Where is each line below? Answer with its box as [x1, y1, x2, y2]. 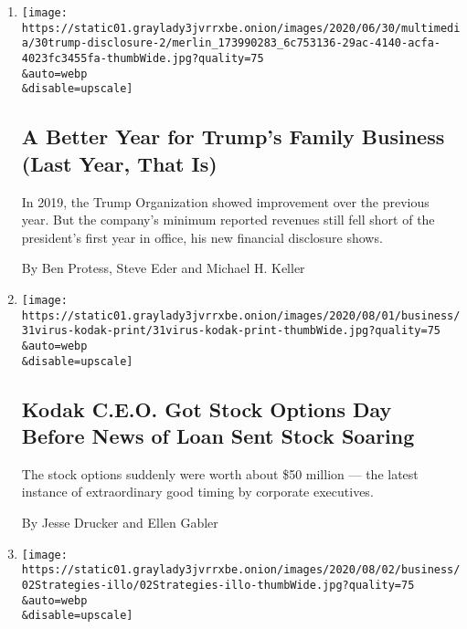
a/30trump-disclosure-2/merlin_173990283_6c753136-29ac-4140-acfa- [21, 37, 440, 50]
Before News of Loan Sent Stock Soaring [21, 421, 415, 449]
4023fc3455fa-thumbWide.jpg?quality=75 [21, 51, 264, 65]
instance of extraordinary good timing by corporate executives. [21, 482, 374, 501]
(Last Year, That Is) [21, 149, 218, 177]
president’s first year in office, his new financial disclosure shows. [21, 227, 383, 246]
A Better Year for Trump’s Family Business [21, 122, 445, 151]
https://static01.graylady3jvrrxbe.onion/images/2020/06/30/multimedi [21, 21, 461, 35]
